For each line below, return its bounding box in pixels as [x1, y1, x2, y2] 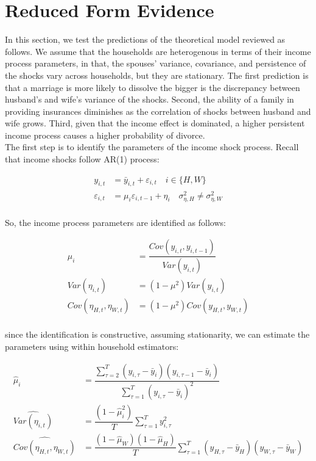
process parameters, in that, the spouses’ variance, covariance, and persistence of [5, 57, 306, 70]
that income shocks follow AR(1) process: [5, 153, 160, 165]
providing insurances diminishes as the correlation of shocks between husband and [5, 104, 311, 117]
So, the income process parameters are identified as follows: [5, 216, 226, 228]
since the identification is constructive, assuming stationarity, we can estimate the [5, 328, 310, 341]
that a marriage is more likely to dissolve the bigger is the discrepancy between [5, 81, 300, 93]
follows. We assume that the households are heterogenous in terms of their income [5, 45, 311, 57]
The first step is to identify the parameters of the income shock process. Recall [5, 140, 299, 153]
